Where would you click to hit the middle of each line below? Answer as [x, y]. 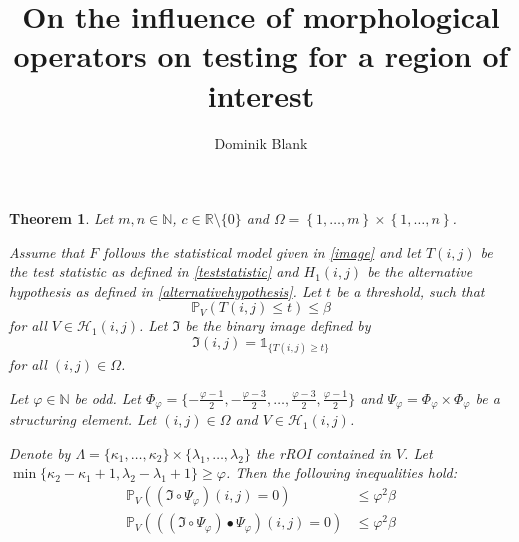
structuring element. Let [83, 419]
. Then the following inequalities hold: [341, 472]
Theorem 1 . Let [61, 218]
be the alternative [420, 271]
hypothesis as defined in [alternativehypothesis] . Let [165, 290]
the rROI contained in [323, 452]
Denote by [40, 452]
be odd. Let [107, 397]
